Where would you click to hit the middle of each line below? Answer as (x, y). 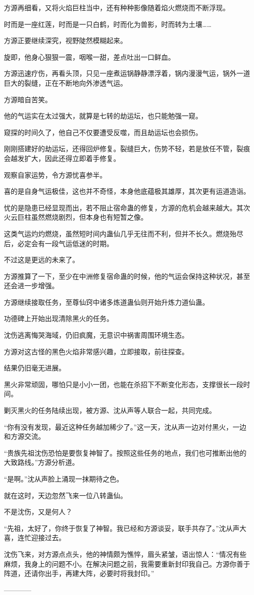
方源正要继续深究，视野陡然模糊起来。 (65, 40)
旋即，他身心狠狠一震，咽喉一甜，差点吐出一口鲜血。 (89, 57)
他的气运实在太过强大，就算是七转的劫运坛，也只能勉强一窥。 (103, 116)
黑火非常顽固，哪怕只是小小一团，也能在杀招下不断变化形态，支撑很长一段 (124, 384)
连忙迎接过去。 (41, 538)
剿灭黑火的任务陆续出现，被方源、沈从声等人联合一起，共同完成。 (110, 410)
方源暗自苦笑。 (28, 99)
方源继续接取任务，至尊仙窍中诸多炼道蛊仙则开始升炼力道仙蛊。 (106, 302)
